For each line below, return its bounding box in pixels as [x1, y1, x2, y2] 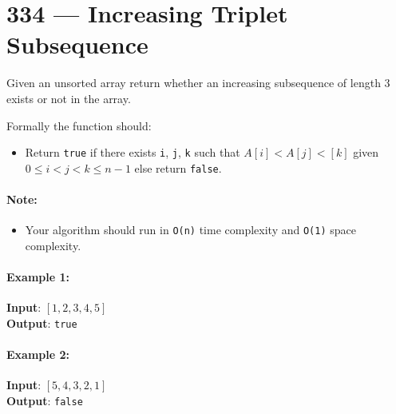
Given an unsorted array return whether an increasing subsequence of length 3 [6, 74, 390, 91]
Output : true [6, 314, 77, 331]
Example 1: [6, 269, 69, 285]
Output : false [6, 392, 83, 408]
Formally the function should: [6, 117, 152, 133]
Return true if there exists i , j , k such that [25, 144, 240, 161]
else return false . [134, 159, 222, 176]
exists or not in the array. [6, 90, 131, 106]
